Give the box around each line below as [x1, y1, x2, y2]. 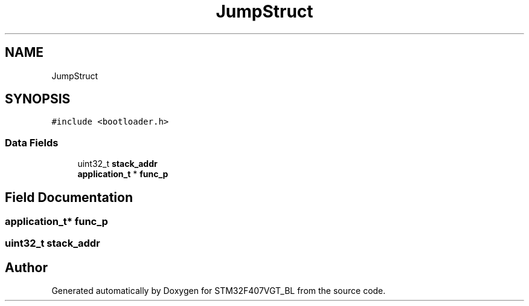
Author [5, 259, 48, 275]
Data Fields [5, 136, 59, 149]
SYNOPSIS [5, 91, 71, 107]
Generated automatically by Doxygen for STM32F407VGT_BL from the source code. [51, 285, 386, 296]
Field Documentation [5, 189, 133, 205]
